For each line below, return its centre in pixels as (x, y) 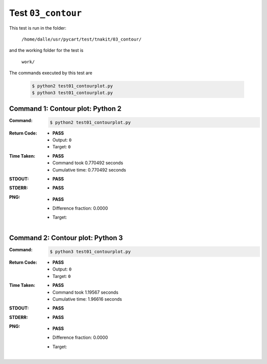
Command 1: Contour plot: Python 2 (65, 109)
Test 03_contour (45, 13)
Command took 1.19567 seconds (86, 292)
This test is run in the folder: (38, 28)
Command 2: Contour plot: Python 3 (66, 238)
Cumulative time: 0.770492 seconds (89, 170)
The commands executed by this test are (51, 73)
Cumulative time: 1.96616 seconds (87, 299)
